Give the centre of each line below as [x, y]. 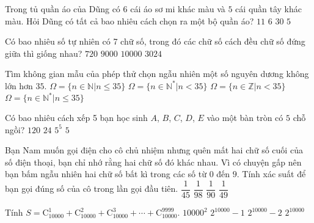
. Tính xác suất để [271, 174]
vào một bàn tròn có [245, 118]
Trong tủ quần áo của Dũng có [63, 9]
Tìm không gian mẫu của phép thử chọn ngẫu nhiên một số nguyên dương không [157, 74]
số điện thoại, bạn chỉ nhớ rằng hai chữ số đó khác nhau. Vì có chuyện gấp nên [153, 162]
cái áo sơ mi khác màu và [178, 9]
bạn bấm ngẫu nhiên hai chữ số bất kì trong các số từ [106, 174]
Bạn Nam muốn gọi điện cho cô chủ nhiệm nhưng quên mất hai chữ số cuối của [154, 150]
